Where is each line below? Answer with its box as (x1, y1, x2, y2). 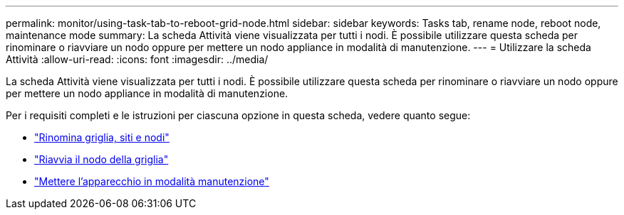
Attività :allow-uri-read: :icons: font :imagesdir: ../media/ (6, 53, 269, 65)
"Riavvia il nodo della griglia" (34, 153, 169, 165)
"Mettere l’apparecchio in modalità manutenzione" (34, 175, 269, 187)
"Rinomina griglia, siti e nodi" (34, 131, 170, 143)
